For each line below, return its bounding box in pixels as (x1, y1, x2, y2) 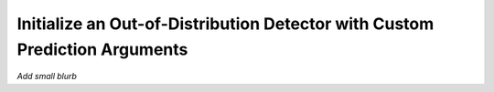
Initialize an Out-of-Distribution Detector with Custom (16, 14, 435, 34)
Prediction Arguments (16, 39, 188, 59)
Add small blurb (16, 71, 78, 82)
